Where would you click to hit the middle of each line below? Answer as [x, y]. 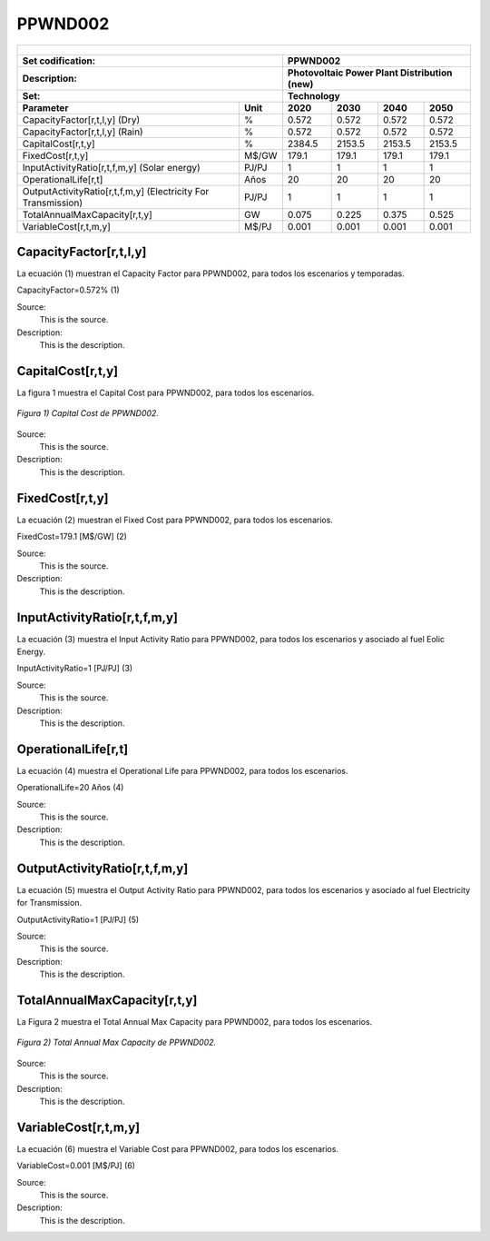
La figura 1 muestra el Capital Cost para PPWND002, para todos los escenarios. [166, 392]
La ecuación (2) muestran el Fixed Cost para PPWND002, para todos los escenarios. [175, 520]
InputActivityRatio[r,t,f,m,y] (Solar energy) [112, 167]
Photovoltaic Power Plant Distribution [370, 73]
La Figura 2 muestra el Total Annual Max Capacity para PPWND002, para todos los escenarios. [195, 1022]
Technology [314, 95]
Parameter [45, 107]
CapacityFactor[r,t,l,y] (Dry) [81, 120]
